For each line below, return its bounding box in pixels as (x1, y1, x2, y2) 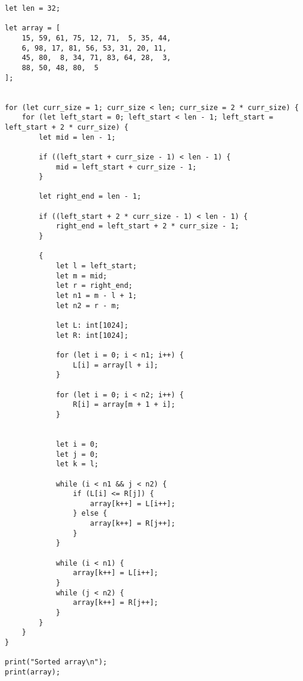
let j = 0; (55, 450, 99, 459)
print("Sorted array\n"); (5, 658, 107, 667)
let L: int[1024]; (55, 321, 129, 329)
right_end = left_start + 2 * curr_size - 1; (55, 222, 239, 231)
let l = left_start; (55, 262, 137, 271)
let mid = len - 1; (39, 133, 116, 142)
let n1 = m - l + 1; (55, 291, 137, 300)
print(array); (5, 667, 61, 676)
